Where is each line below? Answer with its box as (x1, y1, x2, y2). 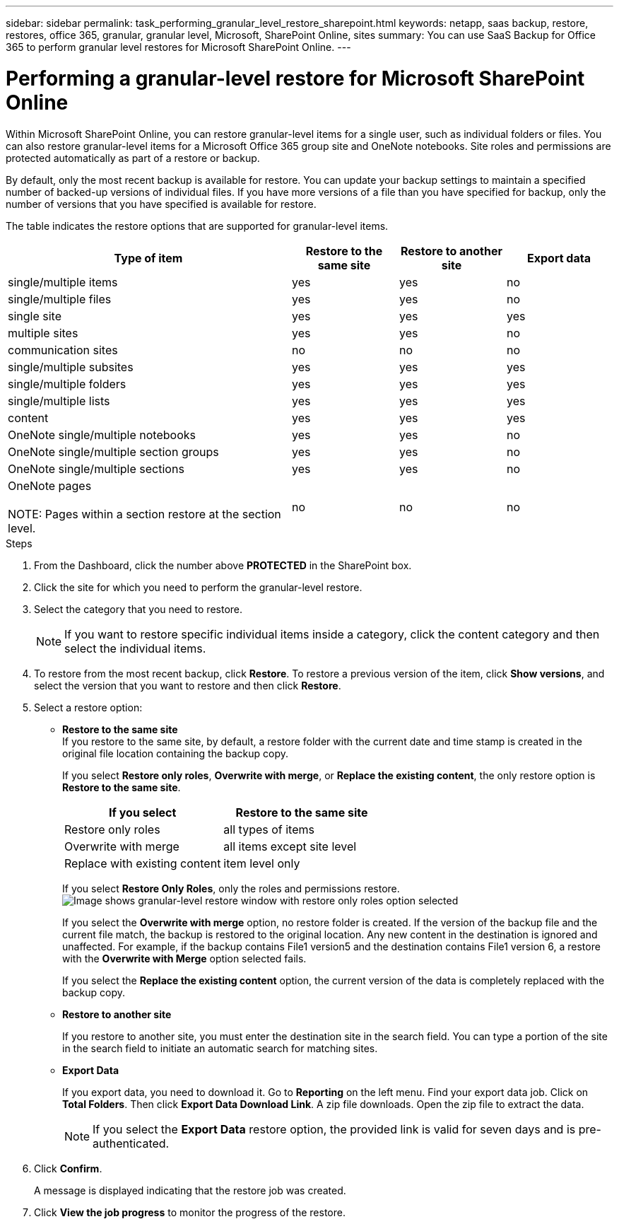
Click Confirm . (34, 1162, 102, 1175)
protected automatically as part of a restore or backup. (6, 151, 260, 164)
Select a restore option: (34, 701, 143, 713)
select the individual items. (64, 641, 206, 655)
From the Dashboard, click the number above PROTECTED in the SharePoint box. (34, 559, 412, 571)
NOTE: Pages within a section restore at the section (8, 506, 281, 521)
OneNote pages (8, 478, 92, 493)
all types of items (223, 822, 314, 837)
